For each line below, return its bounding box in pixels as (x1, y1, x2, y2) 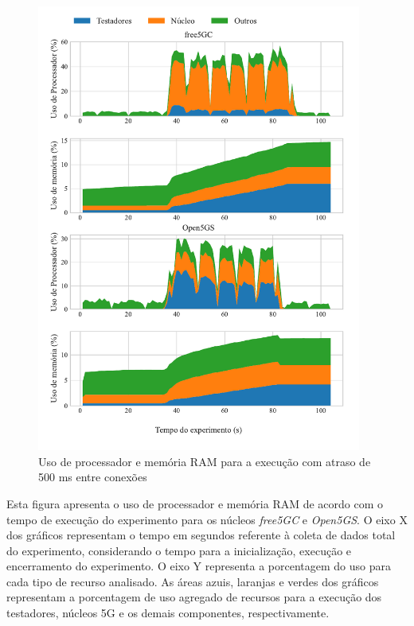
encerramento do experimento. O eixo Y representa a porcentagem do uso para (6, 558, 391, 574)
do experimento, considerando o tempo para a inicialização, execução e (6, 542, 352, 558)
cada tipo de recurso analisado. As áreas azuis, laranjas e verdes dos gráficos (6, 573, 379, 589)
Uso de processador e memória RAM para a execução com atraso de (38, 453, 371, 469)
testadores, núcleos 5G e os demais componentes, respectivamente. (6, 605, 330, 621)
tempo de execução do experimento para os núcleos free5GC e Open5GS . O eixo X (6, 511, 408, 527)
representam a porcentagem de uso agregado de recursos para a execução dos (6, 589, 382, 605)
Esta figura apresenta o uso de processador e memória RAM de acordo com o (6, 495, 384, 511)
